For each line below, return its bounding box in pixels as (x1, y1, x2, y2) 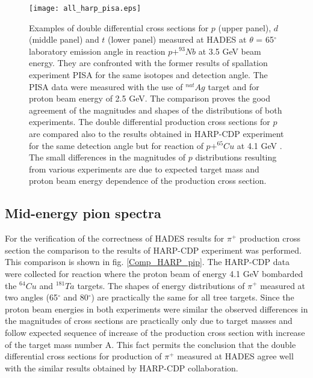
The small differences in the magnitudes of (29, 151, 186, 163)
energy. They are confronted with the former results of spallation (29, 56, 268, 69)
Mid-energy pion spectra (5, 204, 161, 222)
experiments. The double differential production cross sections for (29, 115, 270, 128)
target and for (208, 80, 259, 93)
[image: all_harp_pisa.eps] (29, 4, 141, 13)
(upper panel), (218, 21, 271, 34)
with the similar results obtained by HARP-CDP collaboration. (5, 361, 238, 374)
